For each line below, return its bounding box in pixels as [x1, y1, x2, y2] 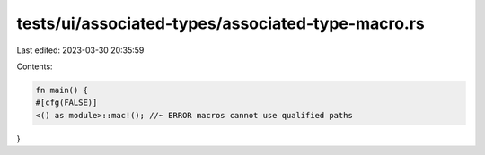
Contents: [16, 61, 53, 72]
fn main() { [35, 85, 89, 95]
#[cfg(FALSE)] [35, 98, 98, 108]
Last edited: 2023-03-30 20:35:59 [16, 45, 145, 56]
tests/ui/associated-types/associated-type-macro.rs [16, 13, 426, 33]
